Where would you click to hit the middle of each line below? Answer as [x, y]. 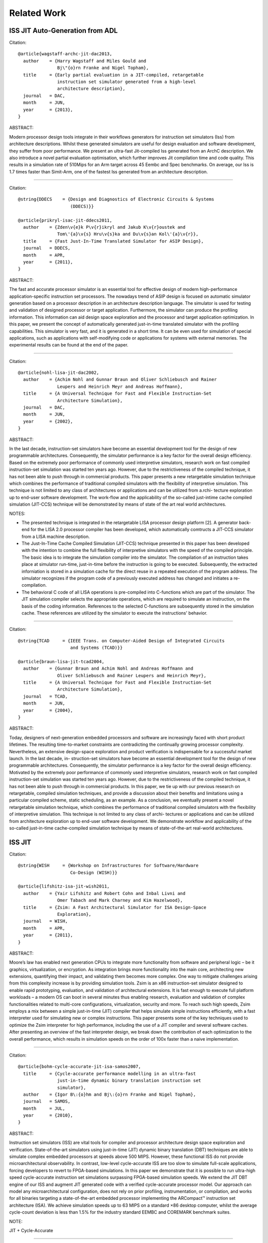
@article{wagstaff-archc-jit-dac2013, [65, 54]
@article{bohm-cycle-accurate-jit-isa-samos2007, [80, 1067]
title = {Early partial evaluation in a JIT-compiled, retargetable [113, 75]
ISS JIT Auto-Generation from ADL [64, 31]
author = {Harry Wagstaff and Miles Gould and [85, 61]
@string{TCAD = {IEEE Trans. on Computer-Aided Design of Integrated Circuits [121, 641]
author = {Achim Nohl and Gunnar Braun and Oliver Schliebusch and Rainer [120, 380]
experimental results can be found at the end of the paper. [69, 345]
